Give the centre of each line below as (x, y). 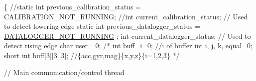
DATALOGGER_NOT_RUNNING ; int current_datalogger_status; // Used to (128, 36)
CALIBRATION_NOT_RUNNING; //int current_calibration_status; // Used (126, 16)
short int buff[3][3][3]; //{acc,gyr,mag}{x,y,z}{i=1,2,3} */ (92, 55)
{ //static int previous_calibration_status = (72, 6)
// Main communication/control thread (64, 72)
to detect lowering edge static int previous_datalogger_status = (102, 26)
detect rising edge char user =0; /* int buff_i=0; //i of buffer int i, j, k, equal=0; (128, 45)
